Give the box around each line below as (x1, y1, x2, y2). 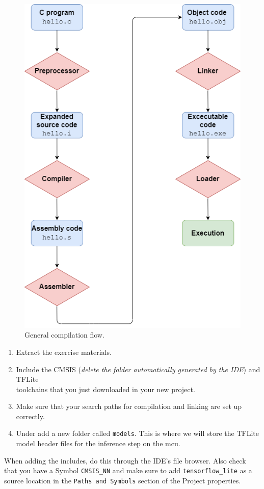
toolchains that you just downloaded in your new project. (16, 383, 195, 394)
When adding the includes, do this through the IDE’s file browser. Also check (4, 455, 246, 466)
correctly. (16, 410, 45, 421)
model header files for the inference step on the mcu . (16, 438, 180, 449)
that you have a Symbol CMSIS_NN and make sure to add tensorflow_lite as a (4, 465, 252, 476)
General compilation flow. (24, 329, 104, 340)
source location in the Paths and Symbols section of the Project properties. (4, 475, 241, 485)
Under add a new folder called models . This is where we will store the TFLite (16, 428, 259, 439)
